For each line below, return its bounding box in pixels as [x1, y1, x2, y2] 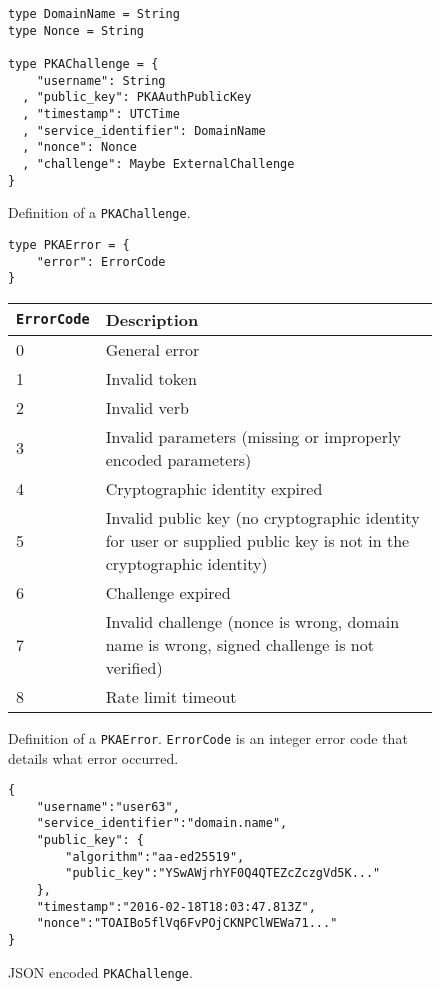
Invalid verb [105, 395, 189, 419]
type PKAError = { [8, 237, 130, 252]
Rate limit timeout [105, 684, 237, 708]
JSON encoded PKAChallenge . [8, 961, 193, 982]
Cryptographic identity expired [105, 476, 323, 500]
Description [105, 307, 199, 331]
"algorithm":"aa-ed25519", [65, 849, 245, 864]
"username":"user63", [36, 799, 180, 814]
